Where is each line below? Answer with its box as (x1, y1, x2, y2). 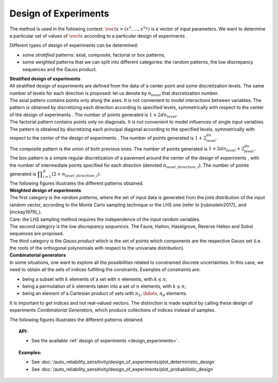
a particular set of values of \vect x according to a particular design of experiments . (9, 32, 188, 39)
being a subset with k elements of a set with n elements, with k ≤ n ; (22, 276, 167, 282)
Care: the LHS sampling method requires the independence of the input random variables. (9, 216, 201, 222)
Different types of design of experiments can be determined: (9, 42, 138, 48)
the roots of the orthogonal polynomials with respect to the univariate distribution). (9, 245, 185, 251)
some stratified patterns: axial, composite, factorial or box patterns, (22, 51, 166, 58)
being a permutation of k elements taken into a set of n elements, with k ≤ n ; (22, 283, 186, 289)
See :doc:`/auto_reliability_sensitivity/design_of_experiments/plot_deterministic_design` (31, 359, 216, 365)
